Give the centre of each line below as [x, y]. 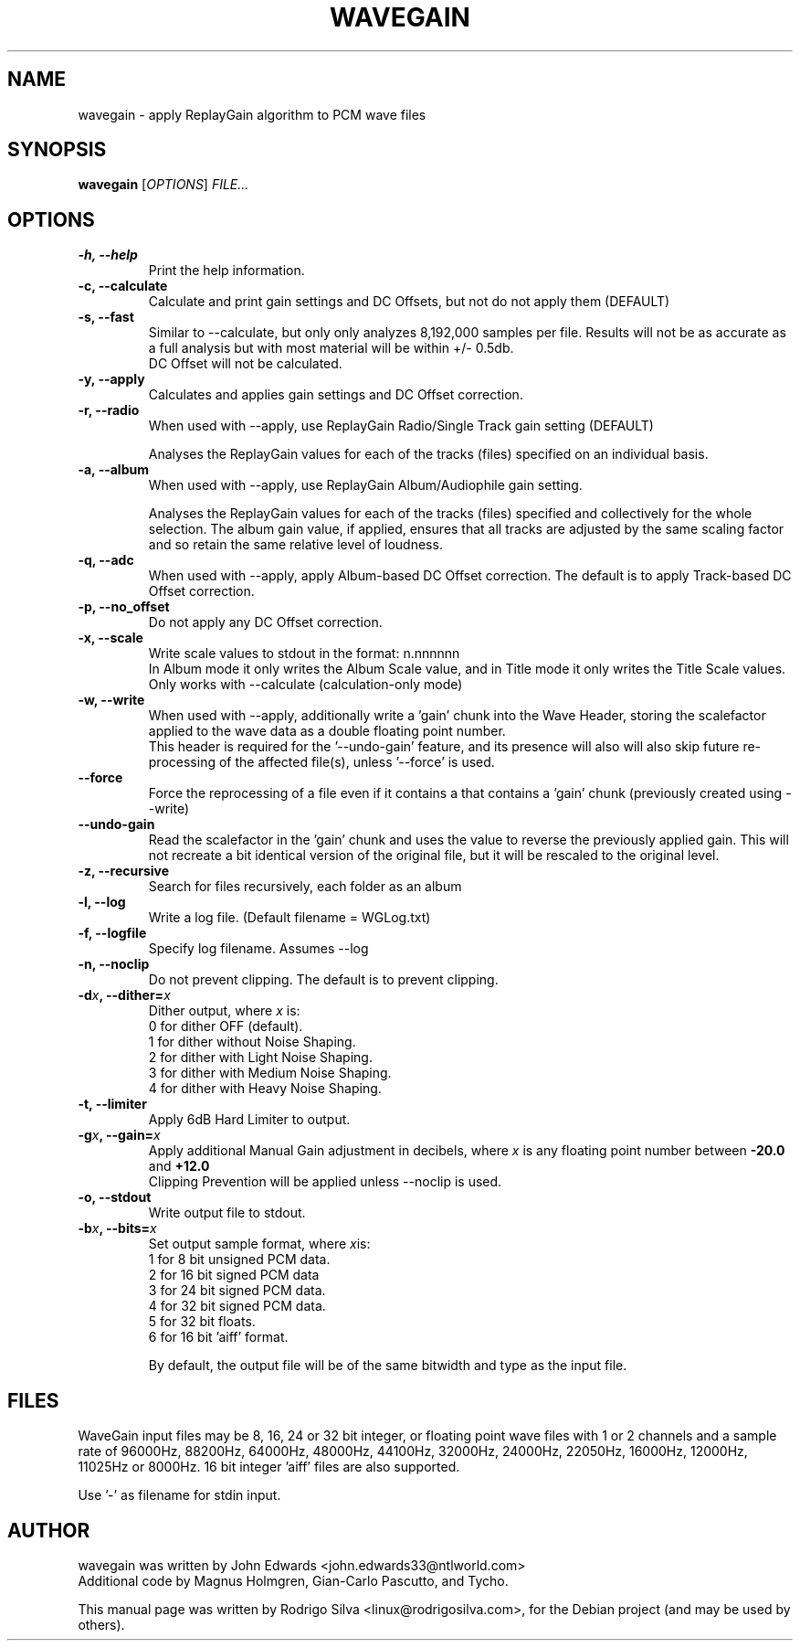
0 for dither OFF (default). [226, 1026]
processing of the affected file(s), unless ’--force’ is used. [321, 762]
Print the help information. [226, 271]
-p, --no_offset [124, 607]
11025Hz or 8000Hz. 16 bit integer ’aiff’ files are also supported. [269, 1467]
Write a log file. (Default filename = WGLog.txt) [289, 918]
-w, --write [111, 700]
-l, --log [102, 902]
